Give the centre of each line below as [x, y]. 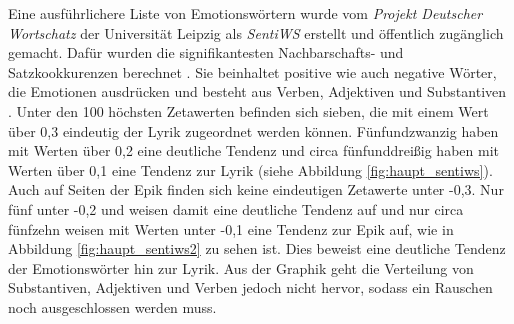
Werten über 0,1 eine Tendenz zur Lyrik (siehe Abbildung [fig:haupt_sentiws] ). [250, 169]
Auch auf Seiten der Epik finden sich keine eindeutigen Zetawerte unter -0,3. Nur [256, 189]
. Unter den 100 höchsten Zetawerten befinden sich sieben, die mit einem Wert [248, 110]
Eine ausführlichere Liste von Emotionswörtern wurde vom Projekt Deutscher [245, 13]
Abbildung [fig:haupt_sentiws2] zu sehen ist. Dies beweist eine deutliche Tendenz [257, 248]
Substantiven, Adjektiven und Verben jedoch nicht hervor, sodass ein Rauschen [250, 287]
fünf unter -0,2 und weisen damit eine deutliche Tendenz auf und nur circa [236, 208]
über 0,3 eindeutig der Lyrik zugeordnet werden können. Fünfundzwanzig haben [253, 130]
